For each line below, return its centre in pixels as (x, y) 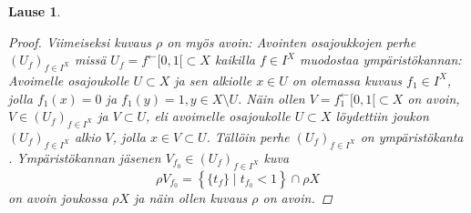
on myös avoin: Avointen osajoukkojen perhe (292, 41)
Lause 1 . (35, 11)
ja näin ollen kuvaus (191, 197)
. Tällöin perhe (248, 136)
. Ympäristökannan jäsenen (85, 157)
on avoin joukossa (58, 197)
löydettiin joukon (382, 116)
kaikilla (235, 60)
